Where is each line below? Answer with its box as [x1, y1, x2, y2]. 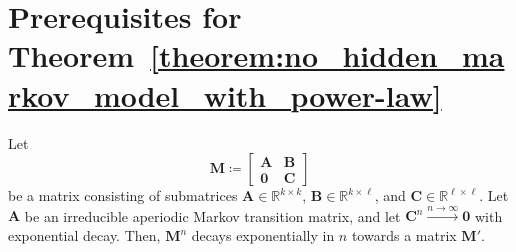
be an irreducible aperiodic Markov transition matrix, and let [24, 205, 401, 226]
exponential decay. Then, [8, 225, 161, 246]
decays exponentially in [191, 225, 335, 246]
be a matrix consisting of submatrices [8, 185, 238, 206]
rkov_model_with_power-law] [8, 74, 442, 115]
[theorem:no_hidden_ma [150, 35, 505, 76]
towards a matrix [351, 225, 457, 246]
